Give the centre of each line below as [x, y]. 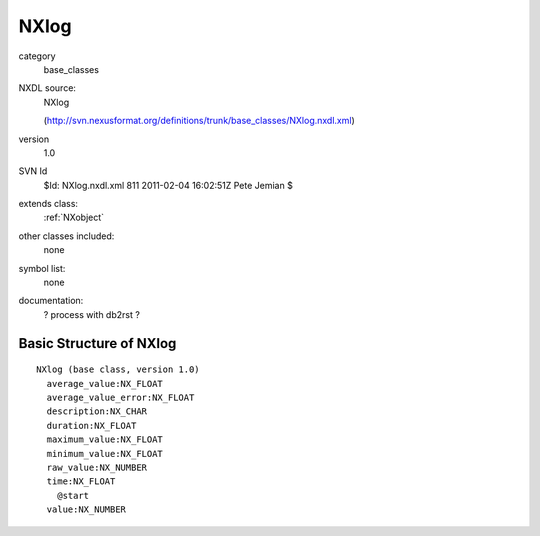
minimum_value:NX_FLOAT [105, 453]
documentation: [51, 301]
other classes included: [66, 236]
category [37, 56]
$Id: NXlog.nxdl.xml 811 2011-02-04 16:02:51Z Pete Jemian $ [168, 185]
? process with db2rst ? [91, 314]
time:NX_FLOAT [81, 481]
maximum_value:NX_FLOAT [105, 439]
